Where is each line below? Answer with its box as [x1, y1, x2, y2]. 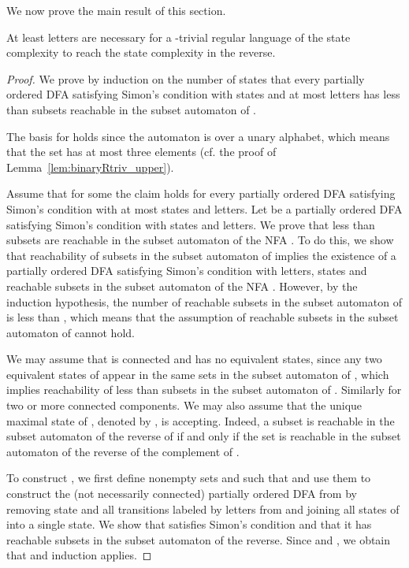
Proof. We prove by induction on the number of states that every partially [6, 70, 365, 87]
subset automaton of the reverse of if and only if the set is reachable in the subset [6, 428, 401, 444]
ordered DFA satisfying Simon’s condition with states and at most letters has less [6, 86, 400, 102]
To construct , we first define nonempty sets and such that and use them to [6, 470, 371, 486]
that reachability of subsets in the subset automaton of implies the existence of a [6, 247, 396, 263]
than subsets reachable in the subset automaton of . [6, 101, 256, 117]
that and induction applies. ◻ [6, 547, 152, 563]
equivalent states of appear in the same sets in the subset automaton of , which [6, 366, 389, 382]
